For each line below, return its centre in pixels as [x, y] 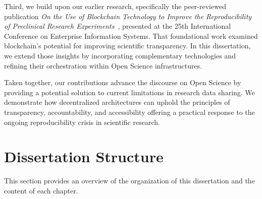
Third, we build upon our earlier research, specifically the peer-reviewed [115, 6]
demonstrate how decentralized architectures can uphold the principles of [117, 102]
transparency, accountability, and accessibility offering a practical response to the [129, 112]
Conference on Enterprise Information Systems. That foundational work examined [131, 36]
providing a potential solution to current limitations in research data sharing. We [129, 92]
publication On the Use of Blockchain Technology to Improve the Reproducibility [128, 16]
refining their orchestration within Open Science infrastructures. [103, 65]
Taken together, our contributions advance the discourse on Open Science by [123, 82]
